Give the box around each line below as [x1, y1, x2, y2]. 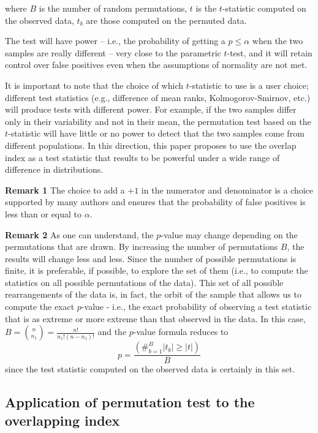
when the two [252, 34, 303, 47]
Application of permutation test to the [5, 393, 255, 412]
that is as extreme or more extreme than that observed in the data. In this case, [5, 312, 306, 325]
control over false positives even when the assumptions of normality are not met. [5, 58, 308, 71]
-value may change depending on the [161, 228, 298, 241]
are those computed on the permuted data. [86, 13, 247, 26]
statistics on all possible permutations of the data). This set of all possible [5, 276, 284, 288]
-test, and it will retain [227, 46, 312, 59]
